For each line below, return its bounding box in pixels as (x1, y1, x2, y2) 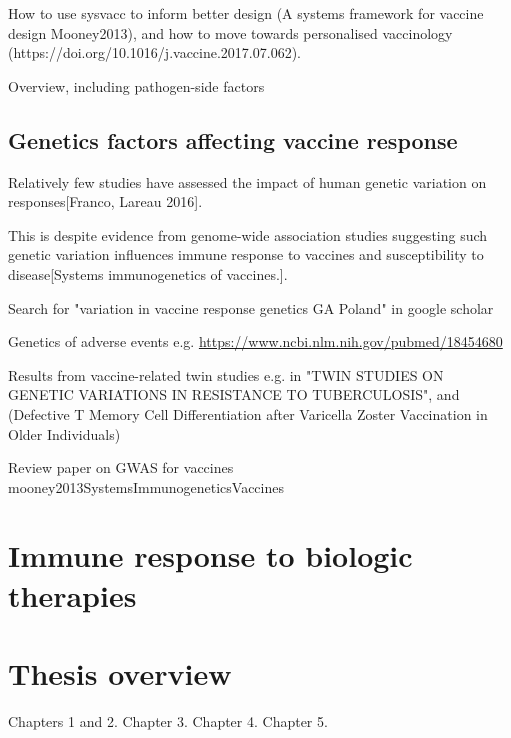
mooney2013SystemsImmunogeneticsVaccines (8, 476, 284, 497)
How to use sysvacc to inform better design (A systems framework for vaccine (8, 3, 484, 23)
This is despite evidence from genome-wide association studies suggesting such (8, 224, 488, 245)
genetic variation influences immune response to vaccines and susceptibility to (8, 244, 484, 265)
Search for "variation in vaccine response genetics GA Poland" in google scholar (8, 297, 494, 318)
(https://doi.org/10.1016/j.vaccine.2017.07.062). (8, 42, 301, 63)
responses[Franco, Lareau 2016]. (8, 191, 203, 212)
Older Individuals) (8, 423, 121, 444)
